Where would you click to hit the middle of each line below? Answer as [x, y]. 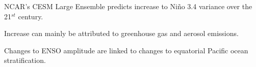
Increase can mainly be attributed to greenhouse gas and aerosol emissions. [121, 33]
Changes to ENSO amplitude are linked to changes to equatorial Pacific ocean [126, 50]
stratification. [25, 60]
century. [31, 16]
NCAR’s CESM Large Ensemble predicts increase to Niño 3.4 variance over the [128, 6]
